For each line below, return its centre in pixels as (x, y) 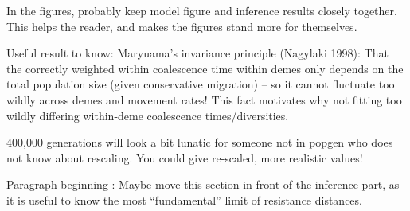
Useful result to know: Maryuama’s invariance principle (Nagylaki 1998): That (197, 53)
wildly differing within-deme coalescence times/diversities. (148, 115)
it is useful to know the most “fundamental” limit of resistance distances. (184, 199)
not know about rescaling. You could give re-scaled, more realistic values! (185, 157)
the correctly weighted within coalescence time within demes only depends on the (205, 68)
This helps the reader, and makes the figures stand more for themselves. (182, 26)
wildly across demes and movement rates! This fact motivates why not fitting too (204, 99)
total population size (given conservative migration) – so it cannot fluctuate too (201, 84)
